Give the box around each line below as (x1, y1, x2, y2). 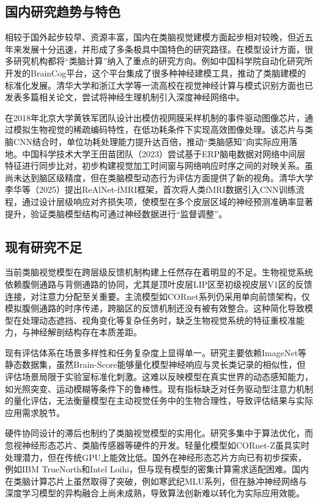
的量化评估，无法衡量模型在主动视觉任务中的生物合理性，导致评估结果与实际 (5, 394, 313, 407)
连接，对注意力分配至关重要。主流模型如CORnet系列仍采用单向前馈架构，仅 (5, 289, 310, 302)
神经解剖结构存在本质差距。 (30, 326, 142, 338)
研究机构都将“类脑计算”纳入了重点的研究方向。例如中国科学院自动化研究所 (13, 54, 313, 67)
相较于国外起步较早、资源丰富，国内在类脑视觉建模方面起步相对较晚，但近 (5, 31, 305, 43)
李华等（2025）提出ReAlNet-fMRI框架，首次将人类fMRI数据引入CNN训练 (5, 183, 296, 196)
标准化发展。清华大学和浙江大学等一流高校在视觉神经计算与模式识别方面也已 (5, 78, 313, 91)
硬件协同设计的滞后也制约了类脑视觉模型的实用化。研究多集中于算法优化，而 (5, 427, 313, 439)
